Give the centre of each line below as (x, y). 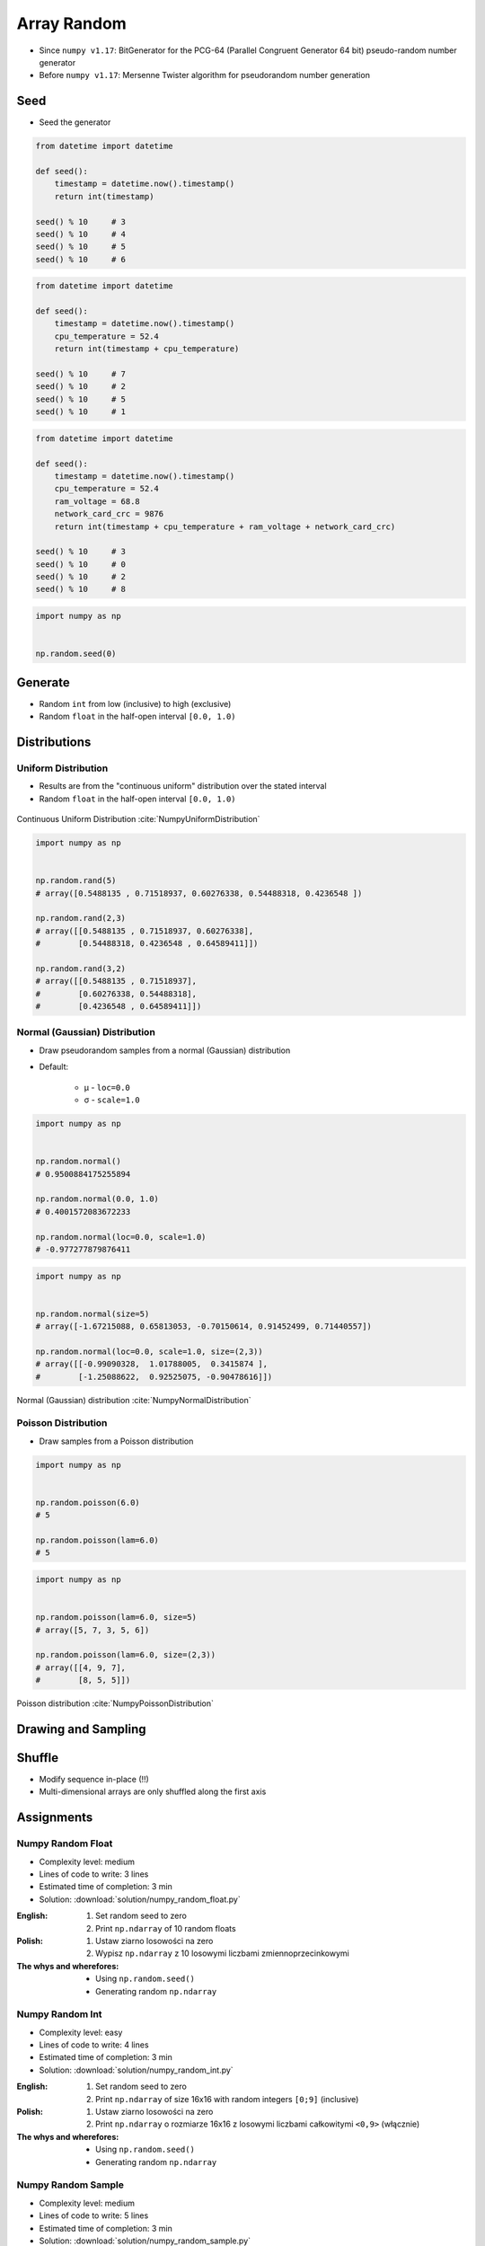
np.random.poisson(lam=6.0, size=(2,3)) (125, 1655)
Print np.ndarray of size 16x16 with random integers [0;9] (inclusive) (227, 2099)
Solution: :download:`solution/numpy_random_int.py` (136, 2070)
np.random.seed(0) (76, 654)
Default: (54, 1067)
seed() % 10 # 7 (80, 374)
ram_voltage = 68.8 (97, 501)
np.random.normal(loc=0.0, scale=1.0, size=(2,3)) (150, 1351)
